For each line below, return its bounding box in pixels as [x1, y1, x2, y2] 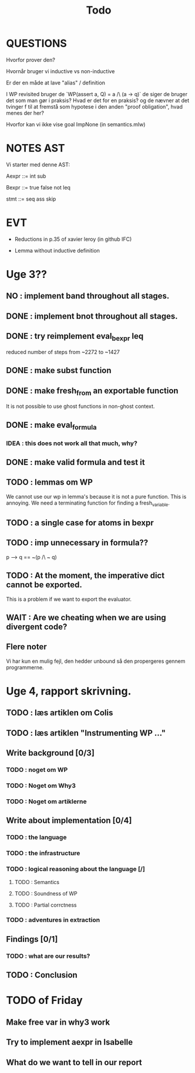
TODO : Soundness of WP [14, 889, 78, 897]
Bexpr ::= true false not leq [6, 184, 70, 191]
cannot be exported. [6, 580, 82, 590]
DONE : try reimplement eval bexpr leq [6, 331, 144, 343]
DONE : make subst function [6, 365, 112, 375]
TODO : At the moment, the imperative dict [6, 571, 165, 581]
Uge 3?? [6, 268, 47, 281]
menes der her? [6, 109, 44, 116]
